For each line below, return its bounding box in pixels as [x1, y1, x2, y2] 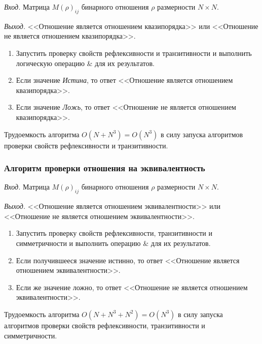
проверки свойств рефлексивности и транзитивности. [4, 140, 168, 150]
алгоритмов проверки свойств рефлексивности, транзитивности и [4, 320, 205, 330]
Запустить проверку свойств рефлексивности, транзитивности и [16, 228, 212, 238]
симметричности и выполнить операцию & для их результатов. [16, 237, 211, 248]
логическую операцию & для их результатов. [16, 57, 155, 68]
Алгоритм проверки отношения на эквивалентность [4, 162, 205, 174]
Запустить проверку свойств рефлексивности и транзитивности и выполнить [16, 47, 252, 58]
